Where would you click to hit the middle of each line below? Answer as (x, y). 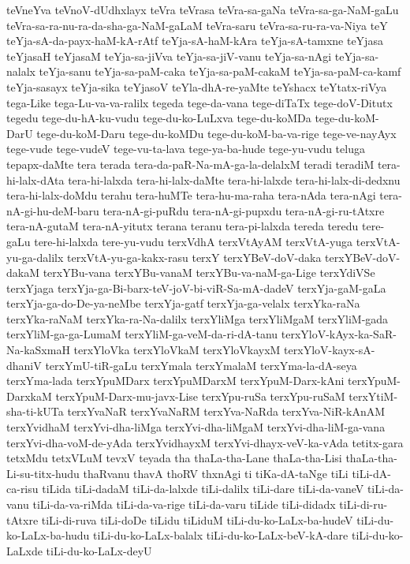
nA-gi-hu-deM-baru (53, 210)
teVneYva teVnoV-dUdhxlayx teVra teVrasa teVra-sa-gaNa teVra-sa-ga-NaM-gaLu (203, 9)
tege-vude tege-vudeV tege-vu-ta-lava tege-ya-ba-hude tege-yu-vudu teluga (186, 149)
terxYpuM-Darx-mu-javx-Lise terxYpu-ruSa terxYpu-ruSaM (200, 396)
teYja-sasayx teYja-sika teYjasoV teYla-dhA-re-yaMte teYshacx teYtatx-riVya (197, 86)
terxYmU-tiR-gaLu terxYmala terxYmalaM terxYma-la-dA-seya (201, 365)
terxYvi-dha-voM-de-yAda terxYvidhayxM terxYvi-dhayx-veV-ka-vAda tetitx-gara (205, 442)
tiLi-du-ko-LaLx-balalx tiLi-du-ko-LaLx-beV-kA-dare (221, 535)
